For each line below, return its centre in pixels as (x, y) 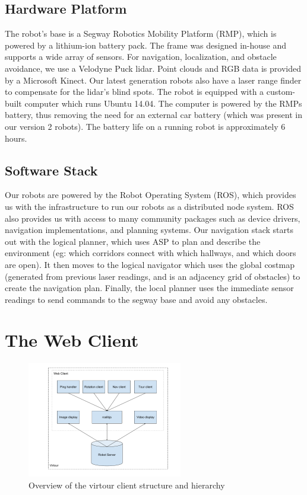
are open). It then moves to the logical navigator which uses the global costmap (150, 264)
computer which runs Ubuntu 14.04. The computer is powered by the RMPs (163, 103)
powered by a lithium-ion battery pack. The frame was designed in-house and (146, 45)
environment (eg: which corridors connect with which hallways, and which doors (151, 253)
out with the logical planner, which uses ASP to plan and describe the (133, 241)
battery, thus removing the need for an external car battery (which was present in (154, 115)
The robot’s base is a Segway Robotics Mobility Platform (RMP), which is (141, 33)
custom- (281, 92)
